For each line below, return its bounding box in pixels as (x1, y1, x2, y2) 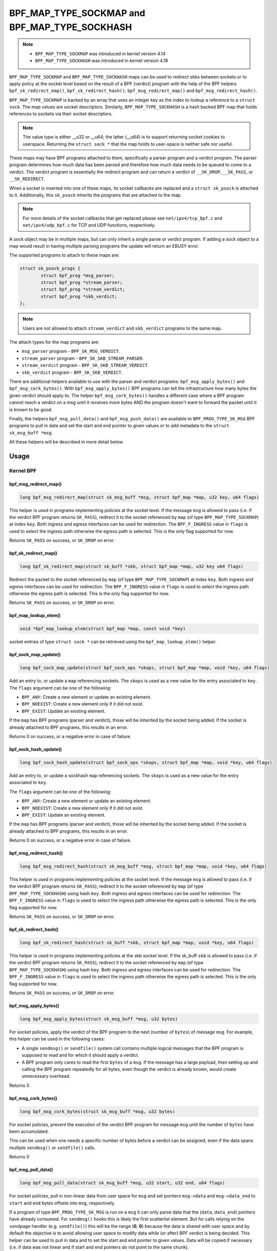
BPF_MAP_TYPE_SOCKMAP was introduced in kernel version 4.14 (35, 51, 166, 57)
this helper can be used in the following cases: (9, 1036, 105, 1042)
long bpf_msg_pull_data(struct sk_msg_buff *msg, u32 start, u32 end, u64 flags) (19, 1180, 226, 1186)
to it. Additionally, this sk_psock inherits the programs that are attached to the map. (9, 192, 182, 198)
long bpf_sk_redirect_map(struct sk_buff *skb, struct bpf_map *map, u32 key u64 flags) (19, 563, 244, 569)
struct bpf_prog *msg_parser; (40, 273, 115, 278)
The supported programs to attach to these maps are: (9, 252, 120, 258)
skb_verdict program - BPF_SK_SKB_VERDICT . (21, 369, 123, 375)
